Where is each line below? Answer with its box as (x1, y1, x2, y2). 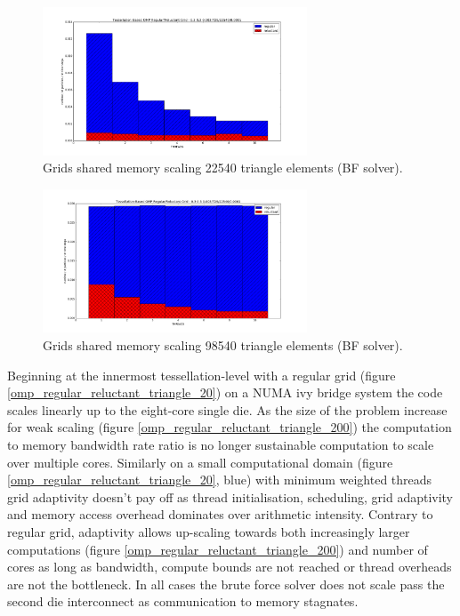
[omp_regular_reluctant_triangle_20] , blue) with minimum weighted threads (7, 470, 432, 489)
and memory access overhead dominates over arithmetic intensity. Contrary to (7, 505, 433, 524)
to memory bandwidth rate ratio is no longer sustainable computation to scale (7, 435, 434, 453)
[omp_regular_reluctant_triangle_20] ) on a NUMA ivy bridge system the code (7, 383, 443, 402)
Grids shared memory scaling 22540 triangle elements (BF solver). (43, 158, 403, 177)
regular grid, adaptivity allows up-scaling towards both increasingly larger (7, 522, 410, 540)
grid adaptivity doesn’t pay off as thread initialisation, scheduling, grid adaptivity (7, 487, 454, 506)
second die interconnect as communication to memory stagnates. (7, 592, 359, 611)
